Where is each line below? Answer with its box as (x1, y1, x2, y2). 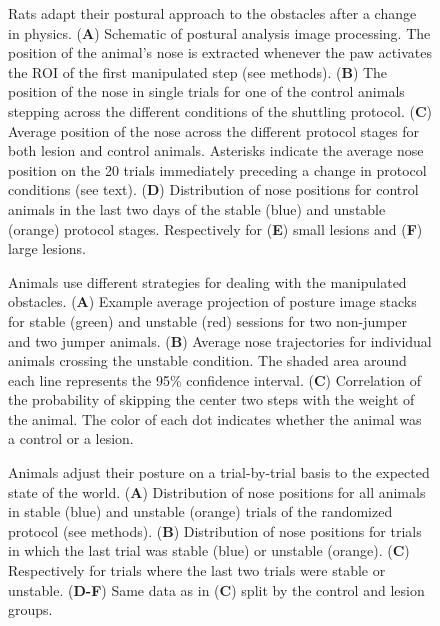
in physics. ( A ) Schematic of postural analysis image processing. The (8, 22, 431, 43)
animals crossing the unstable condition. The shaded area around (8, 350, 407, 371)
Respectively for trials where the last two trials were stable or (8, 560, 386, 581)
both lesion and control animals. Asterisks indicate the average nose (8, 140, 424, 161)
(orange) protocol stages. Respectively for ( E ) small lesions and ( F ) (8, 218, 423, 239)
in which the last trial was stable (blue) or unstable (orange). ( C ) (8, 540, 410, 561)
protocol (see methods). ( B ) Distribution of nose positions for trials (8, 520, 422, 541)
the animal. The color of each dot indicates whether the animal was (8, 408, 422, 429)
